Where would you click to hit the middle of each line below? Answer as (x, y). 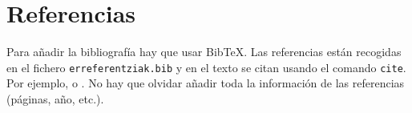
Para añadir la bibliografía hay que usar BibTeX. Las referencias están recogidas (204, 52)
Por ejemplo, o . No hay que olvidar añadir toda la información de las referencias (206, 83)
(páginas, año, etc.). (55, 98)
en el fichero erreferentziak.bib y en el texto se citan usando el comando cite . (206, 67)
